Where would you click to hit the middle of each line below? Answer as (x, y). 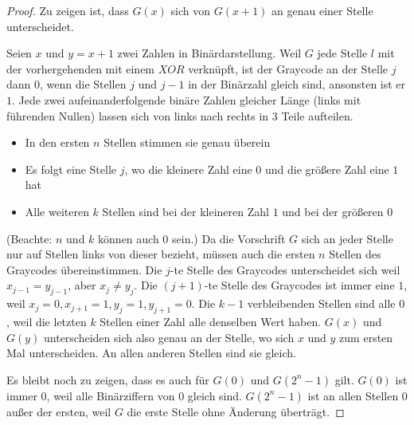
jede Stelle (342, 53)
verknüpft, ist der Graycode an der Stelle (288, 68)
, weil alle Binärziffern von (111, 395)
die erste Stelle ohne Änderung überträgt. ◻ (236, 411)
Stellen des (355, 254)
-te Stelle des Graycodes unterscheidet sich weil (285, 269)
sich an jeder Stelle (347, 238)
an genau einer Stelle (322, 10)
